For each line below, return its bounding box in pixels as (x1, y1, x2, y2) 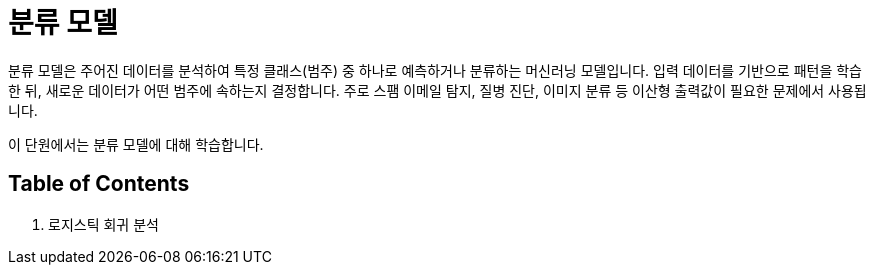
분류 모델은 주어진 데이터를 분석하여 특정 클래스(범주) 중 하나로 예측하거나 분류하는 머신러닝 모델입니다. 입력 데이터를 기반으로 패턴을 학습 (8, 61, 862, 79)
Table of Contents (8, 171, 190, 197)
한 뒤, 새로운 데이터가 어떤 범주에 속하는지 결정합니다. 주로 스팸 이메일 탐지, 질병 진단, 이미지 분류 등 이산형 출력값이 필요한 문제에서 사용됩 (8, 81, 867, 99)
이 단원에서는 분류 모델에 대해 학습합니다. (8, 135, 264, 153)
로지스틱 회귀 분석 (48, 215, 159, 233)
